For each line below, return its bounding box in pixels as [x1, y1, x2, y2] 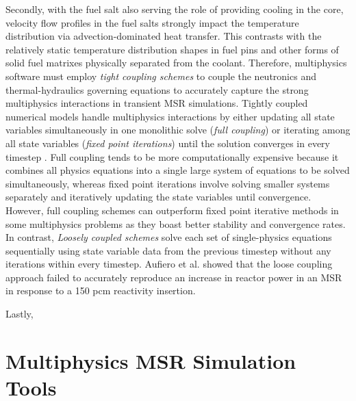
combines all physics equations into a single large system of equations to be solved [5, 163, 350, 177]
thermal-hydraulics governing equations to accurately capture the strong [5, 82, 309, 96]
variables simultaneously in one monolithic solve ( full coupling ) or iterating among [5, 122, 351, 137]
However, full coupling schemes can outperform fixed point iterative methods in [5, 203, 339, 217]
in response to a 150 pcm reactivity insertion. [5, 283, 196, 298]
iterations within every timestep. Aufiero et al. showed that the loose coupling [5, 257, 333, 271]
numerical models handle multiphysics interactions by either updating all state [5, 109, 335, 123]
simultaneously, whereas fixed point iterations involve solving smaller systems [5, 176, 330, 190]
